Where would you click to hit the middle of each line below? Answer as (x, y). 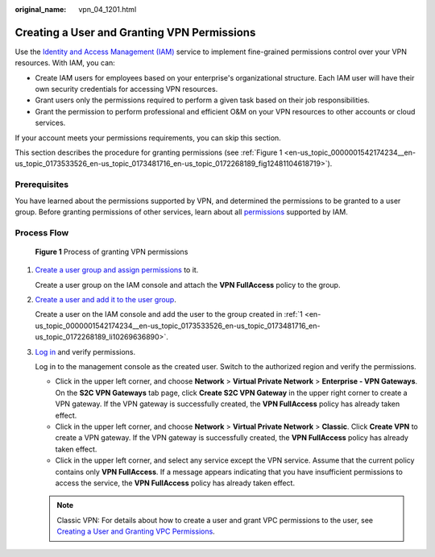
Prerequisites (41, 185)
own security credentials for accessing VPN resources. (126, 89)
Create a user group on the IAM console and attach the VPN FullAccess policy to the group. (188, 285)
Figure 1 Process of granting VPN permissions (112, 251)
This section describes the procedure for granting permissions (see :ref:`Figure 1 (149, 152)
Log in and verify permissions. (85, 351)
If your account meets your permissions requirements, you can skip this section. (148, 138)
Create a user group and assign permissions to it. (117, 270)
